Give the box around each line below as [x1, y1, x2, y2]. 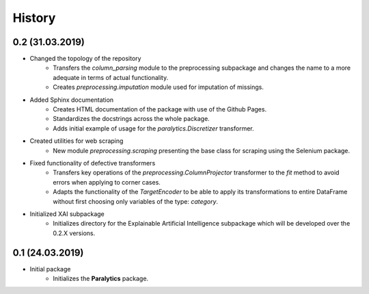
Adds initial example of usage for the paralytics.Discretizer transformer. [53, 124, 254, 133]
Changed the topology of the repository [29, 55, 141, 63]
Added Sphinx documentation [29, 96, 114, 104]
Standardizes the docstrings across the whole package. [53, 115, 210, 123]
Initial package [29, 265, 71, 273]
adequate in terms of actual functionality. [53, 73, 169, 81]
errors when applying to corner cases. [53, 178, 161, 186]
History [12, 10, 56, 25]
